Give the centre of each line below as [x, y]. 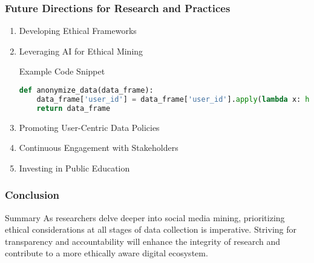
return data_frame [74, 108]
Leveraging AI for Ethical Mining [81, 51]
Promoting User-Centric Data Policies [89, 127]
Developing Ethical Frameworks [78, 31]
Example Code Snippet [62, 71]
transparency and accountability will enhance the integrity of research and [142, 241]
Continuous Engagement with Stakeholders [99, 148]
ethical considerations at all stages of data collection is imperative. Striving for [151, 229]
